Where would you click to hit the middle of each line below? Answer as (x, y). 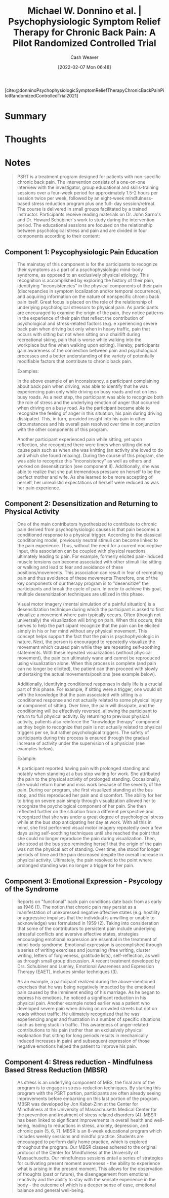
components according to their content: (58, 236)
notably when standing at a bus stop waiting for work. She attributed (89, 774)
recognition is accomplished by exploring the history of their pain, (86, 280)
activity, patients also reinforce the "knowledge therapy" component (88, 721)
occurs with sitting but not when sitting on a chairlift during (78, 335)
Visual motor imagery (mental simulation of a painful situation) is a (86, 604)
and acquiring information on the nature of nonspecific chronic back (88, 296)
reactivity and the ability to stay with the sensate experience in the (86, 1179)
